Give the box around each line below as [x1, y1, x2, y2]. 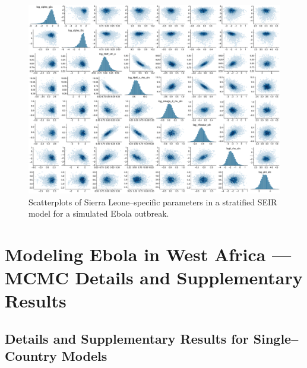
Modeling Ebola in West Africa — [5, 242, 292, 266]
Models [61, 347, 107, 365]
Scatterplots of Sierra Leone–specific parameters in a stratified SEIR [29, 195, 277, 208]
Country [5, 347, 57, 365]
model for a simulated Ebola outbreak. [29, 207, 169, 220]
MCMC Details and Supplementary [5, 265, 303, 290]
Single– [253, 329, 299, 347]
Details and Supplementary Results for [5, 329, 249, 347]
